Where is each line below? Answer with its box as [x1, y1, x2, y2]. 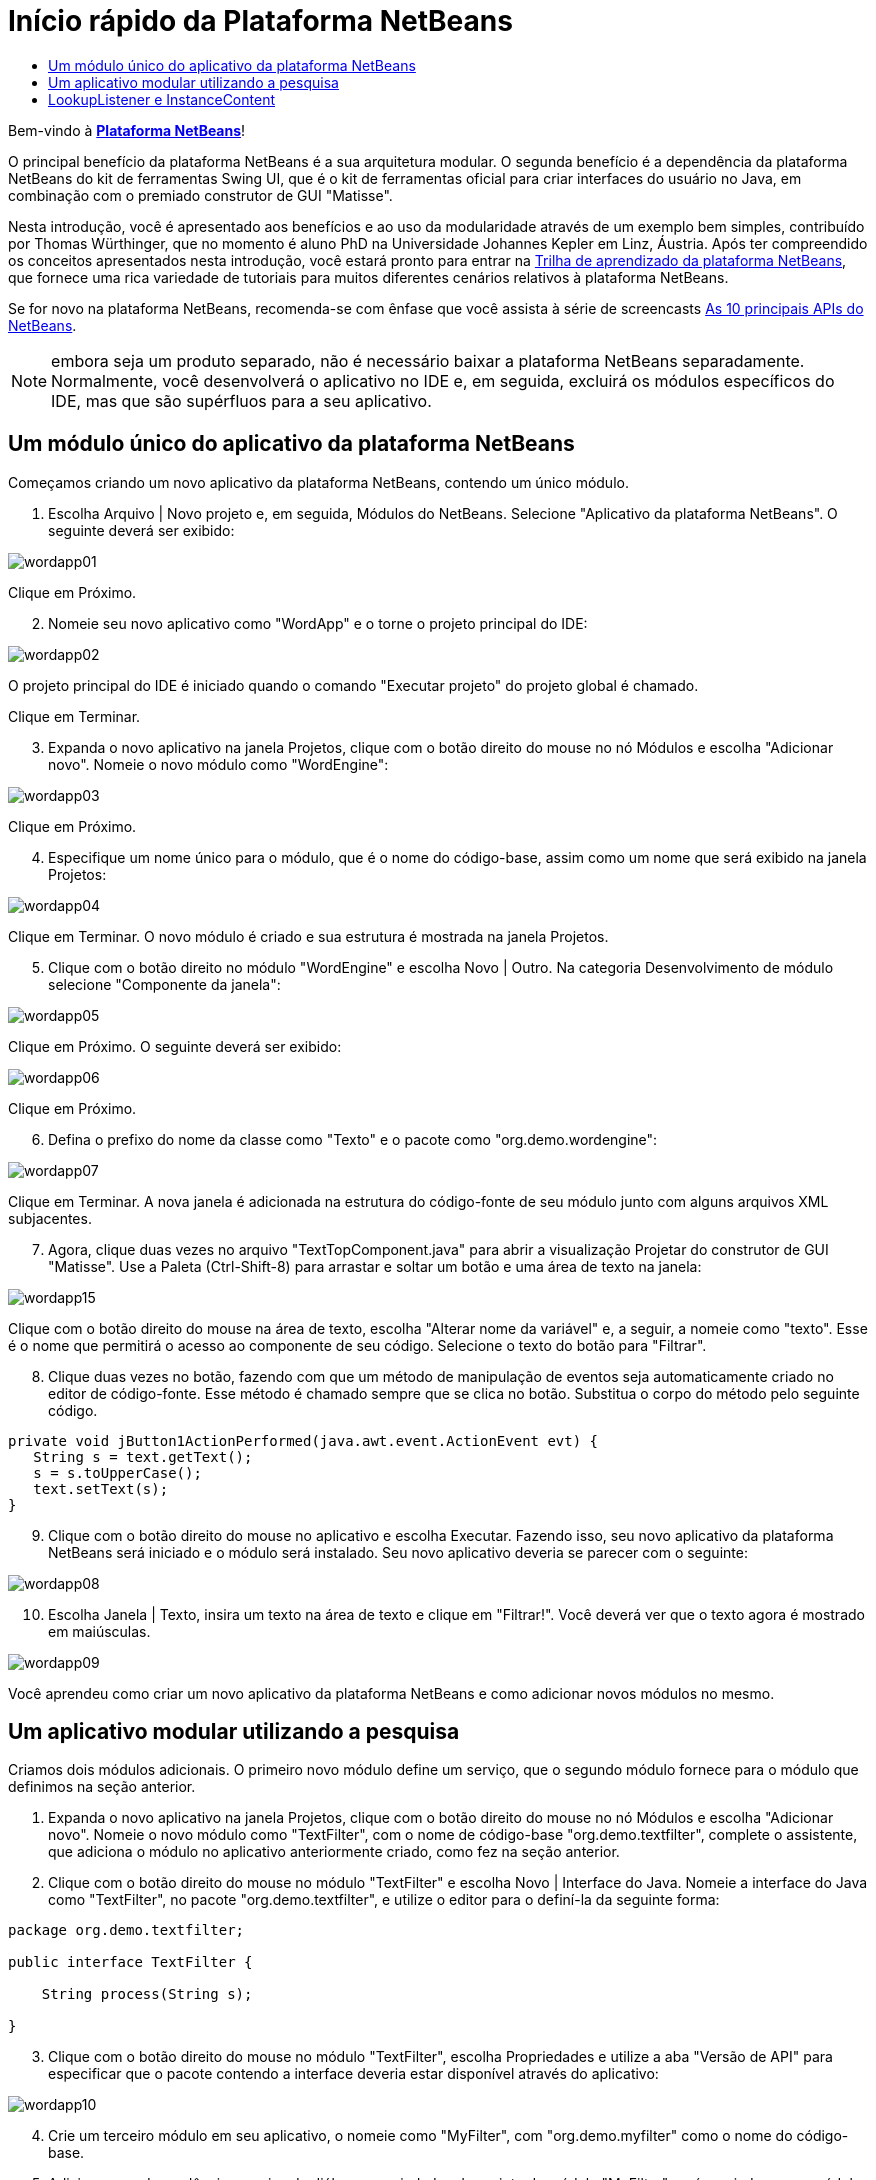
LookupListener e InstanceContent [48, 90, 275, 108]
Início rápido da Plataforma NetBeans [8, 4, 513, 38]
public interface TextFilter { [8, 1954, 253, 1971]
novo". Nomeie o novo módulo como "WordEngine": [48, 755, 389, 773]
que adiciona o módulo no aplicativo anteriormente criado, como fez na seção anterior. [48, 1843, 620, 1861]
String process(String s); [41, 1986, 253, 2003]
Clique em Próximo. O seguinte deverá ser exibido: [8, 1037, 342, 1055]
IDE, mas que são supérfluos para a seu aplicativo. [51, 390, 432, 411]
